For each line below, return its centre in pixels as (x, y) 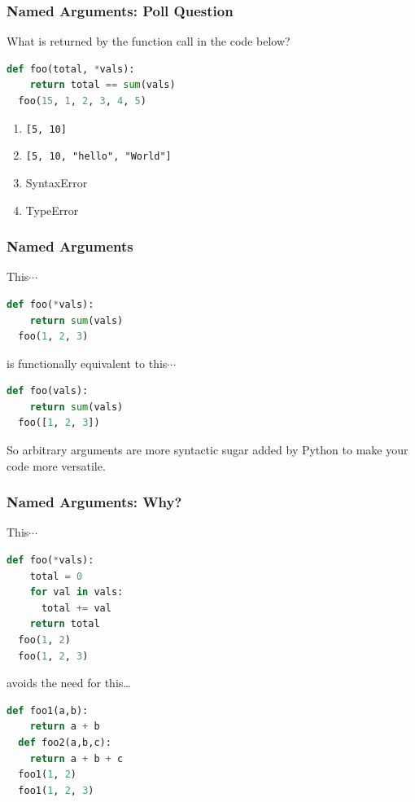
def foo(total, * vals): (71, 69)
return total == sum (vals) (103, 85)
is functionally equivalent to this (87, 363)
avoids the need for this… (69, 683)
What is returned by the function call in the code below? (149, 41)
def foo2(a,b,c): (65, 743)
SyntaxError (57, 182)
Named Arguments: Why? (94, 502)
